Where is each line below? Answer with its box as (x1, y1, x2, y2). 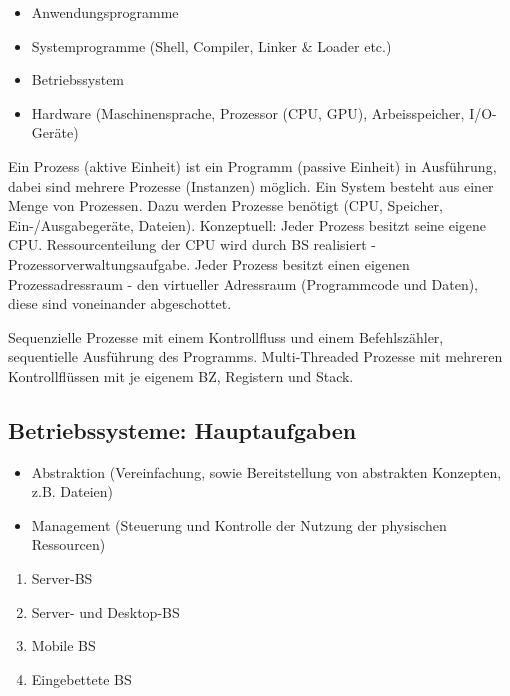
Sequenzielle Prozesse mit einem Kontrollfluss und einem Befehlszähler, (8, 326, 444, 347)
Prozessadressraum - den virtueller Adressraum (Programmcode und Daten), (8, 273, 479, 294)
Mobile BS (31, 635, 96, 656)
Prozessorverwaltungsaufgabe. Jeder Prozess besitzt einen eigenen (8, 253, 410, 274)
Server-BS (31, 568, 93, 589)
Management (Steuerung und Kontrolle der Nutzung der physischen (31, 514, 447, 535)
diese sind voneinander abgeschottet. (8, 293, 232, 314)
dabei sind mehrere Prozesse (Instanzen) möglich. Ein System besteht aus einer (8, 175, 494, 196)
